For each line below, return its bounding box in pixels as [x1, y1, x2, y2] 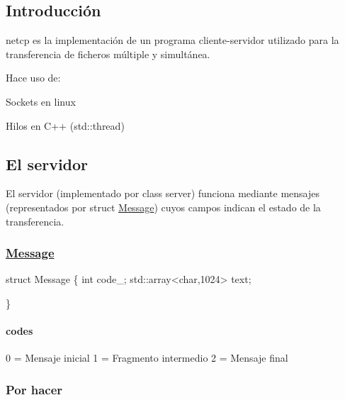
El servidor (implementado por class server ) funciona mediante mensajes [6, 186, 320, 201]
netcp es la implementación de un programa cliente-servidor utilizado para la [6, 33, 339, 48]
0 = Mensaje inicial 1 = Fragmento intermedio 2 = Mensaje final [6, 350, 288, 365]
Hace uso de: [6, 70, 61, 85]
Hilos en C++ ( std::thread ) [6, 118, 125, 133]
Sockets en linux [6, 94, 76, 109]
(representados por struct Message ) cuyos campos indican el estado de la [6, 199, 321, 214]
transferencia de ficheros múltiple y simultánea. [6, 46, 210, 61]
